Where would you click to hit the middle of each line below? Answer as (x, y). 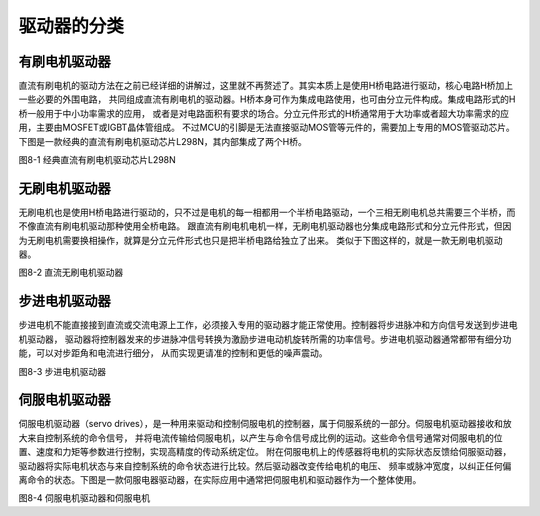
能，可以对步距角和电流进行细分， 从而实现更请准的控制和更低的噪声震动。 (173, 353)
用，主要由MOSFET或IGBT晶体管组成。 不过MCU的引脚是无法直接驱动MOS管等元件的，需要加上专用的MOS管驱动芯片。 (266, 127)
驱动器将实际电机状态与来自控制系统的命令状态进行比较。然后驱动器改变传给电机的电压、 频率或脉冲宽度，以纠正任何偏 (265, 466)
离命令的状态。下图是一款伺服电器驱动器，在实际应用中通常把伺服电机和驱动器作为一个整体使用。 (220, 480)
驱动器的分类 (71, 26)
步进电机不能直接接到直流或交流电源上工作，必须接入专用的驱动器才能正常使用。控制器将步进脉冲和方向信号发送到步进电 (268, 325)
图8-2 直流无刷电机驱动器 (71, 272)
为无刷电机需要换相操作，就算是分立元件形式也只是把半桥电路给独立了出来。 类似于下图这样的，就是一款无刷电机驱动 (260, 240)
